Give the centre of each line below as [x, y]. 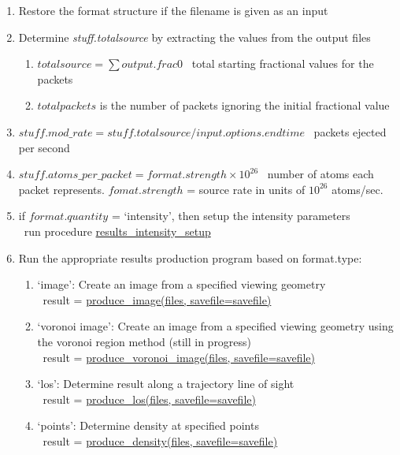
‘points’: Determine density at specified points [148, 425]
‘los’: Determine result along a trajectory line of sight [166, 384]
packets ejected [350, 131]
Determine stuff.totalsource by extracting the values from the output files [194, 37]
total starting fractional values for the [283, 63]
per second [44, 147]
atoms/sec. [357, 189]
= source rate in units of [246, 189]
